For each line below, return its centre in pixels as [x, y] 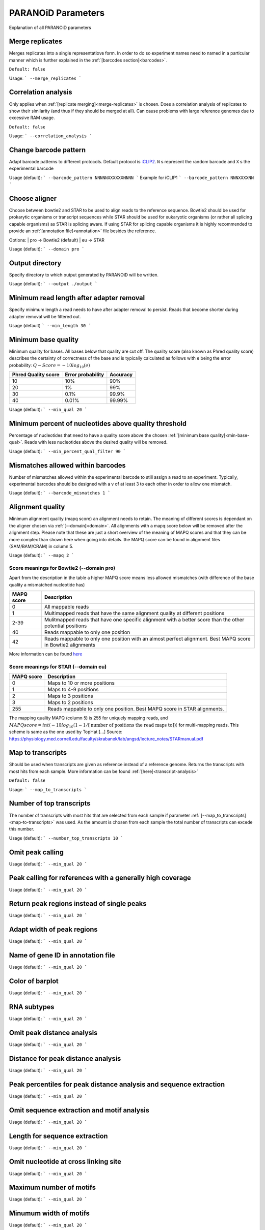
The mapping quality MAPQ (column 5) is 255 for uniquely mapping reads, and [89, 718]
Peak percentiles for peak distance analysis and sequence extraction [117, 1084]
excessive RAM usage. [32, 118]
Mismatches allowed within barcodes [67, 465]
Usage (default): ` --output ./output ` [53, 284]
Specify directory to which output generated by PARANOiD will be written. [84, 275]
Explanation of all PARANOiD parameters [50, 28]
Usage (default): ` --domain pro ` [47, 249]
